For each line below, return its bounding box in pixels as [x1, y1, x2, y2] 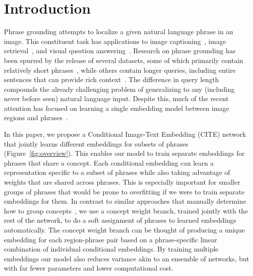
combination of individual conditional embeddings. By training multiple [4, 244, 219, 254]
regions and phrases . [4, 112, 68, 123]
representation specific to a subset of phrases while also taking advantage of [4, 167, 231, 177]
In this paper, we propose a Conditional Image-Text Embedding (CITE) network [4, 129, 246, 139]
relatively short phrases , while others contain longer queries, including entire [4, 64, 236, 75]
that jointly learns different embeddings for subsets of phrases [4, 138, 189, 149]
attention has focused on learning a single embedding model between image [4, 103, 230, 113]
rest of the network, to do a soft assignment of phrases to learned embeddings [4, 215, 236, 225]
